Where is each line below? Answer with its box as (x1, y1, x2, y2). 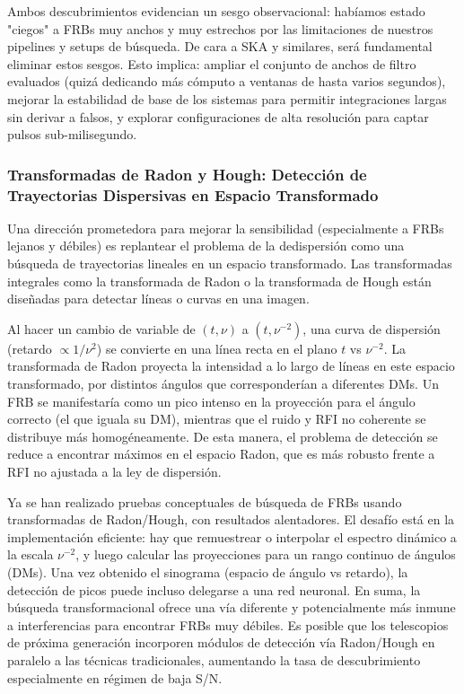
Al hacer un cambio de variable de (7, 319, 196, 338)
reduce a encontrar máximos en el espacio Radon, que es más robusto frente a (7, 444, 435, 463)
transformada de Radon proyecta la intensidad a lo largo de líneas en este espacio (7, 356, 455, 375)
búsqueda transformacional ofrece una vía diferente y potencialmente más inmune (7, 598, 456, 617)
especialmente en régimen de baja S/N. (7, 668, 223, 687)
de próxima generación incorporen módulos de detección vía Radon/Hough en (7, 633, 435, 652)
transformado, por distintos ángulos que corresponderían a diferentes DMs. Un (7, 374, 439, 393)
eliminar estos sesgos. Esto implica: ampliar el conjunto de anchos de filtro (7, 54, 416, 73)
